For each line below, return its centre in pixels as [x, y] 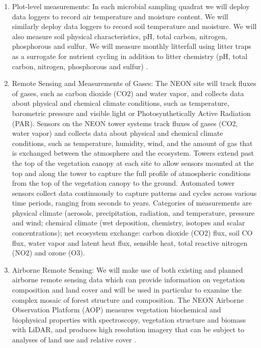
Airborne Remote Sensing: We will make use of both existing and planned [127, 269]
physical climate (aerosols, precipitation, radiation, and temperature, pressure [133, 212]
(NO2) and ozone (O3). [48, 253]
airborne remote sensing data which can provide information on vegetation [128, 280]
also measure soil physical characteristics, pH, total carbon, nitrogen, [120, 36]
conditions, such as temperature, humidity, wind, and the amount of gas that [132, 143]
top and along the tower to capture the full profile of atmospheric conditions [131, 173]
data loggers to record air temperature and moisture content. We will [120, 16]
